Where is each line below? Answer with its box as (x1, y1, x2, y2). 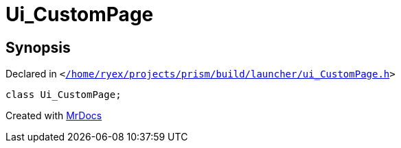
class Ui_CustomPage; (5, 89, 122, 101)
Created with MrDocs (5, 110, 102, 122)
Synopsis (5, 38, 71, 56)
